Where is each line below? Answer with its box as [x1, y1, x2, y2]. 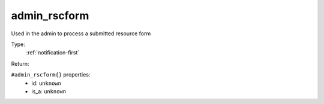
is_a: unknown [31, 87, 67, 95]
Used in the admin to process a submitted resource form [11, 30, 151, 37]
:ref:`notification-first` [26, 49, 80, 56]
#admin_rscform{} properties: [11, 71, 91, 78]
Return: [11, 60, 29, 67]
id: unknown [31, 79, 61, 87]
